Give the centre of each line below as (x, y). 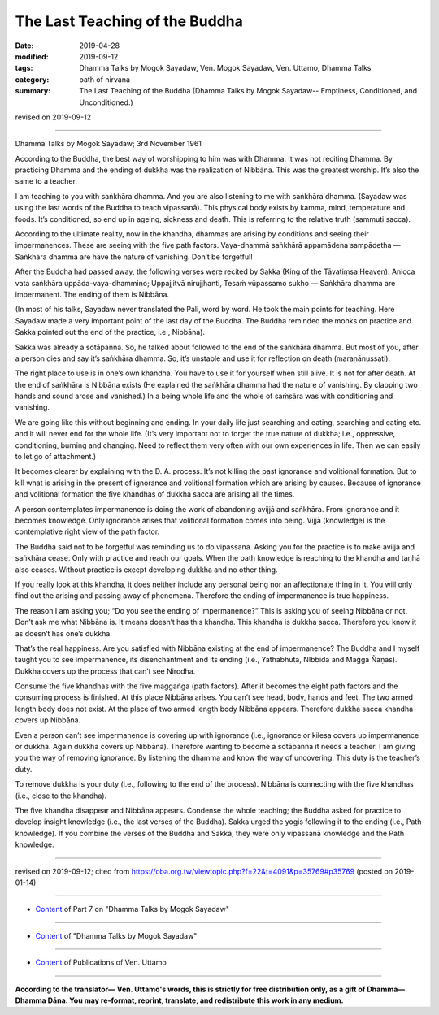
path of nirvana (104, 79)
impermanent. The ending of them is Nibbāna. (92, 294)
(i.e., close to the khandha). (61, 796)
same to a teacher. (46, 181)
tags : (24, 68)
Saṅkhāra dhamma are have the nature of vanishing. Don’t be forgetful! (134, 257)
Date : (24, 46)
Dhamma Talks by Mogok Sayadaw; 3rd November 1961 (109, 144)
